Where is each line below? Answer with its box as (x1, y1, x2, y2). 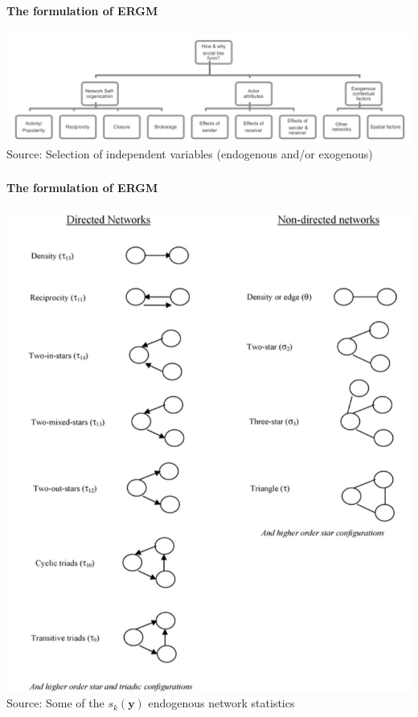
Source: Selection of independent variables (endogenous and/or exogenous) (6, 145, 373, 162)
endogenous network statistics (148, 694, 295, 711)
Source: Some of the (6, 694, 104, 711)
